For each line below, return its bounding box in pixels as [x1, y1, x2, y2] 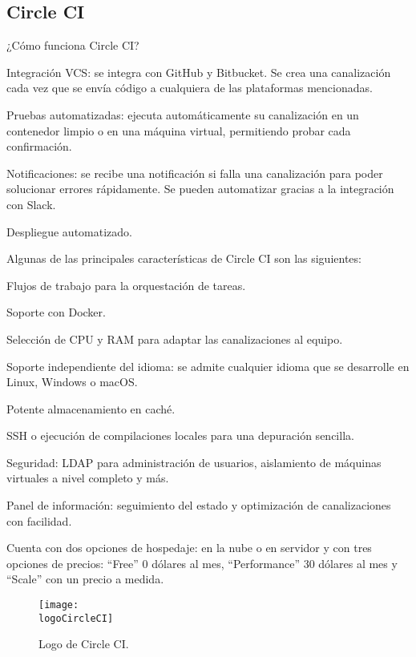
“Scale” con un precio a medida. [6, 570, 164, 587]
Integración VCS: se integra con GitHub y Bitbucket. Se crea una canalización [6, 63, 391, 80]
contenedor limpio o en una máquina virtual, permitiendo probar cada [6, 122, 351, 139]
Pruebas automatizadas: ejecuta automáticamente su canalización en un [6, 106, 359, 123]
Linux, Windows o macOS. [6, 373, 138, 390]
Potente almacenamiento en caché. [6, 400, 176, 417]
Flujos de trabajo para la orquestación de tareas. [6, 276, 246, 293]
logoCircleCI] [38, 612, 114, 624]
